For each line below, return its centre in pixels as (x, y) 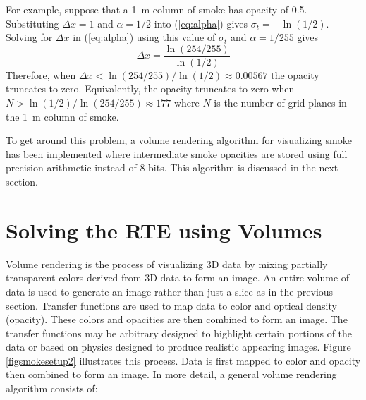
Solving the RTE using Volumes (164, 230)
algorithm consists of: (52, 388)
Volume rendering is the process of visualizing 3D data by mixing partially (167, 263)
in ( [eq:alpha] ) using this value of (144, 37)
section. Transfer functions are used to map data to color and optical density (171, 305)
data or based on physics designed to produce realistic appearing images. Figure (178, 347)
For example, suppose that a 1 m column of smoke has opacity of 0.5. (157, 9)
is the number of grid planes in (280, 103)
